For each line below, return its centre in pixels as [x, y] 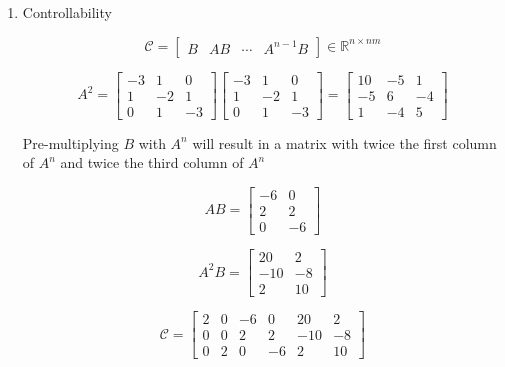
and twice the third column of [152, 162]
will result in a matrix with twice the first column [344, 142]
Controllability [67, 12]
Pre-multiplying [70, 142]
